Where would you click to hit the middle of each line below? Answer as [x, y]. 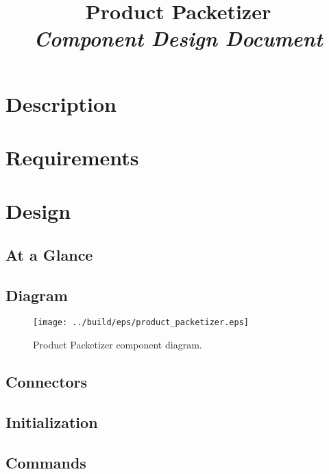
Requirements [72, 157]
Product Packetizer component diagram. [118, 345]
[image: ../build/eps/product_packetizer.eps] [141, 323]
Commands [46, 462]
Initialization [52, 422]
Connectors [47, 382]
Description [61, 103]
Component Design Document [178, 38]
